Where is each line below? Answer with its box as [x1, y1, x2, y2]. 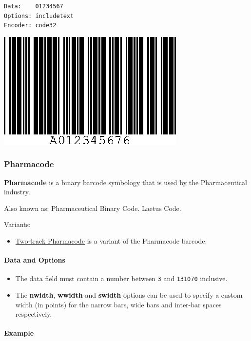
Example [4, 328, 34, 338]
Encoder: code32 [4, 22, 57, 29]
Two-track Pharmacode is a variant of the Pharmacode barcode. [15, 235, 207, 246]
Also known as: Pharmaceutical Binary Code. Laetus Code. [4, 203, 181, 213]
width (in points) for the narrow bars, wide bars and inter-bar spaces [15, 299, 222, 309]
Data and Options [4, 255, 65, 265]
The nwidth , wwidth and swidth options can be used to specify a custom [15, 290, 243, 300]
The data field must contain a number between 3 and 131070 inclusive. [15, 273, 228, 284]
